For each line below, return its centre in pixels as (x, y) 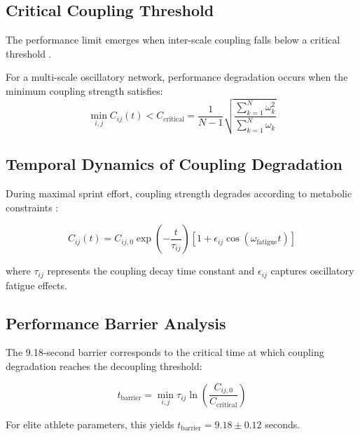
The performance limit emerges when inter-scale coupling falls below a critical (173, 40)
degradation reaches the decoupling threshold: (104, 365)
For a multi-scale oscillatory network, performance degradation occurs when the (177, 77)
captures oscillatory (312, 271)
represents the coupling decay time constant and (151, 271)
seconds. (283, 424)
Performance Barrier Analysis (116, 323)
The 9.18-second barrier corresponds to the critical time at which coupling (165, 352)
